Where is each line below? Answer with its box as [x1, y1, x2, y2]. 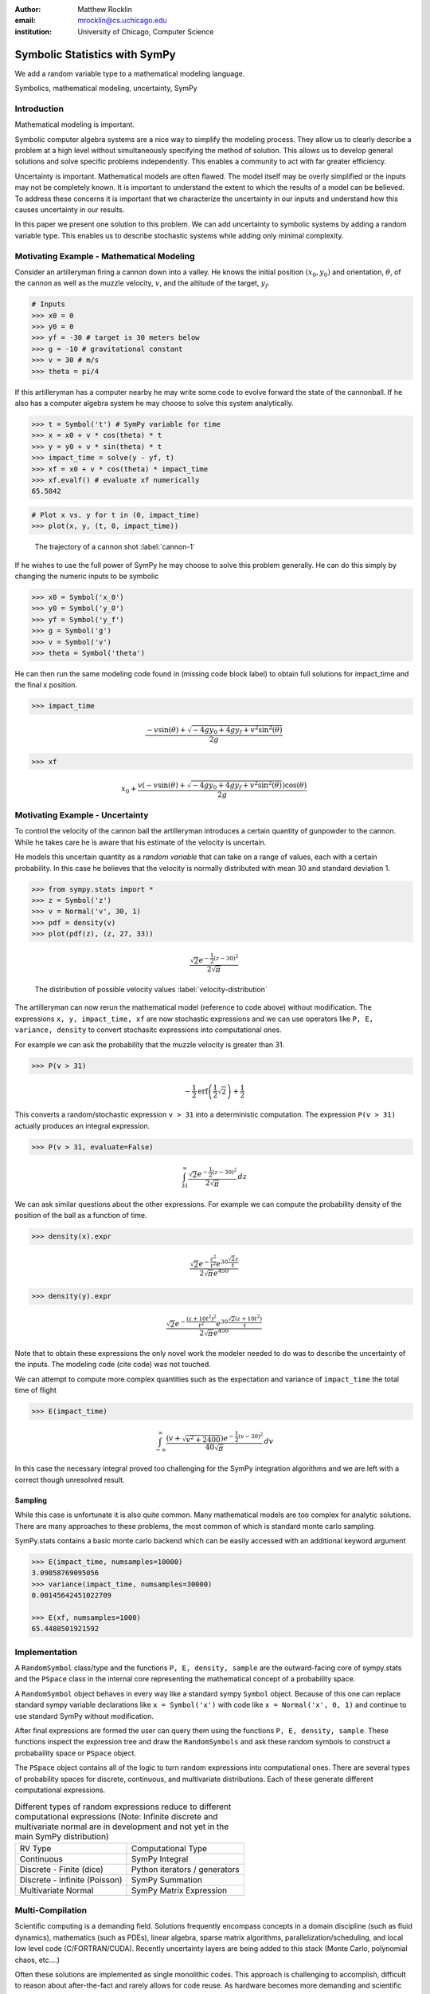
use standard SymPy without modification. [14, 1711, 154, 1720]
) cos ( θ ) [282, 780, 307, 790]
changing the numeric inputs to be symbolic [14, 571, 159, 581]
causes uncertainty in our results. [14, 204, 125, 215]
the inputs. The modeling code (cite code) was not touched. [14, 1360, 211, 1369]
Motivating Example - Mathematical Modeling [14, 250, 195, 262]
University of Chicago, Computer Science [77, 26, 214, 36]
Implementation [14, 1646, 78, 1657]
